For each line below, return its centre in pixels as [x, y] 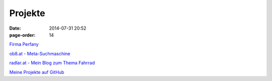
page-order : [22, 35]
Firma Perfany [24, 44]
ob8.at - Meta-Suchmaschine [40, 53]
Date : [15, 28]
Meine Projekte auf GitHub [37, 72]
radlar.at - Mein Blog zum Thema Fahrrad [52, 63]
